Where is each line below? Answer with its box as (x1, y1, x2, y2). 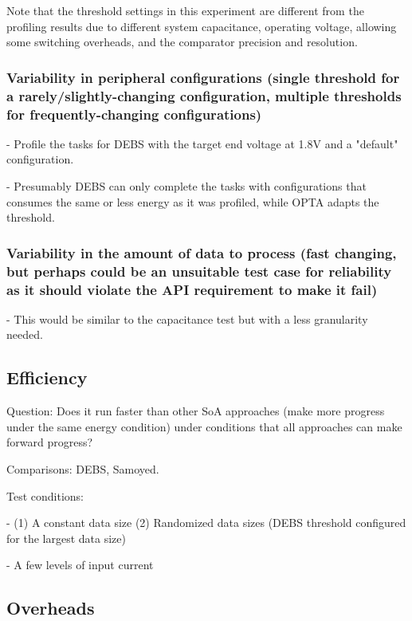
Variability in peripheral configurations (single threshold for (6, 67, 400, 87)
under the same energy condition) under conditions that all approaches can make (6, 418, 402, 434)
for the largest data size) (6, 529, 126, 546)
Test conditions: (6, 487, 84, 504)
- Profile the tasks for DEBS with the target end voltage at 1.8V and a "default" (6, 135, 398, 151)
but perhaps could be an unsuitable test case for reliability (6, 261, 392, 281)
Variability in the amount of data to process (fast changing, (6, 242, 397, 262)
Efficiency (6, 365, 88, 390)
